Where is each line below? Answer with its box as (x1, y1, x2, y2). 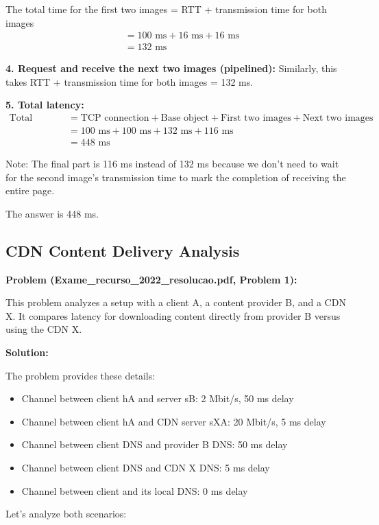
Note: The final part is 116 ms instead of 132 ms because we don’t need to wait (5, 156, 339, 171)
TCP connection (80, 113, 149, 124)
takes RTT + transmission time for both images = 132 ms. (5, 74, 254, 89)
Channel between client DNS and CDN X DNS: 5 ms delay (21, 460, 270, 475)
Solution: (5, 345, 49, 360)
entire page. (5, 183, 55, 198)
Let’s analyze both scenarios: (5, 506, 127, 521)
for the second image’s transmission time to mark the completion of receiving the (5, 170, 346, 184)
